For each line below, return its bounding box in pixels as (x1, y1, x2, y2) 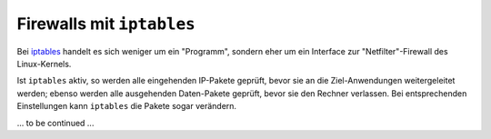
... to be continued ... (16, 117, 95, 128)
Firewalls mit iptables (16, 14, 195, 34)
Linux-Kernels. (16, 58, 72, 69)
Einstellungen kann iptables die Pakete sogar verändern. (16, 101, 236, 112)
